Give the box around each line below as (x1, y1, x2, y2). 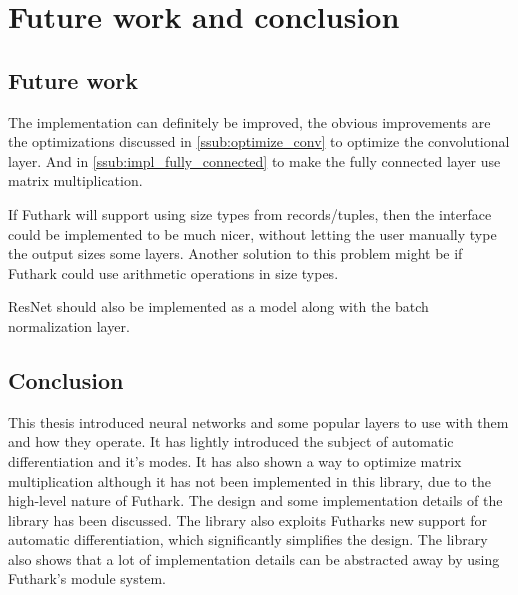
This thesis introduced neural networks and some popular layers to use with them (8, 411, 509, 432)
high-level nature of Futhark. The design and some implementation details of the (8, 490, 503, 511)
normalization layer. (8, 315, 130, 336)
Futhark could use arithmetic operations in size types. (8, 262, 339, 283)
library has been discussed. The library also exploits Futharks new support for (8, 509, 488, 530)
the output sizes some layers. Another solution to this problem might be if (8, 243, 463, 264)
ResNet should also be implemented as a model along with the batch (8, 296, 429, 317)
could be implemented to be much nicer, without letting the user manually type (8, 223, 497, 244)
